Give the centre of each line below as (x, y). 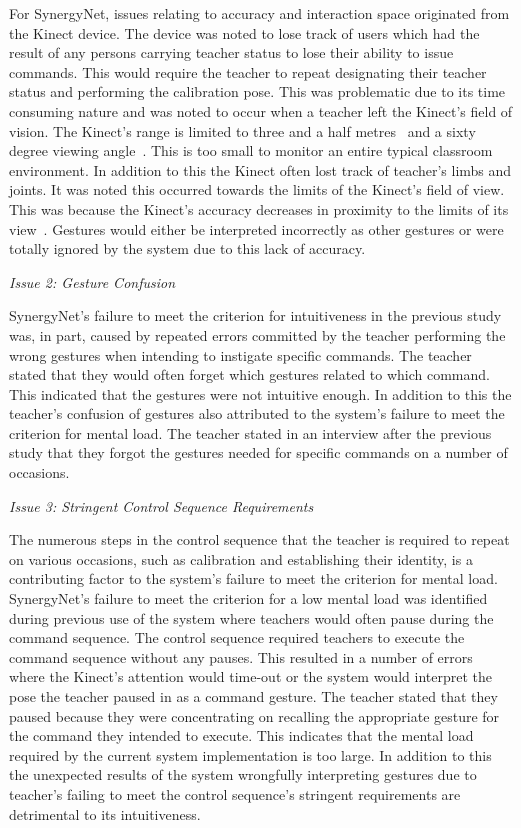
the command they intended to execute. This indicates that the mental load (241, 735)
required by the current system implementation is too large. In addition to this (250, 754)
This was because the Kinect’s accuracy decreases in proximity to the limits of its (259, 208)
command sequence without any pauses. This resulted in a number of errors (241, 656)
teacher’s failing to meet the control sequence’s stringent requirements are (235, 793)
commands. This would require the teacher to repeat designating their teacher (248, 71)
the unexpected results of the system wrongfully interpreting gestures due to (243, 774)
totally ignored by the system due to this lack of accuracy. (187, 248)
